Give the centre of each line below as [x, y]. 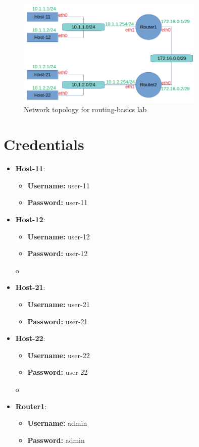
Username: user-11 [59, 185]
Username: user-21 [59, 304]
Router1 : [31, 406]
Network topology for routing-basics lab [85, 109]
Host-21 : [30, 287]
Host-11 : [30, 168]
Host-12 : [30, 219]
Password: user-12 [58, 253]
